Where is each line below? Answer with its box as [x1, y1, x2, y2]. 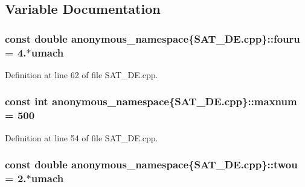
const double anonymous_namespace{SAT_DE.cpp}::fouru [5, 31, 300, 46]
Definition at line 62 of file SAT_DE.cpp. [5, 68, 158, 81]
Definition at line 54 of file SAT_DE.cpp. [5, 131, 158, 144]
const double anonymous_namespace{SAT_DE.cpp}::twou [5, 157, 298, 172]
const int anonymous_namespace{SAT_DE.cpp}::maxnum [5, 94, 297, 109]
